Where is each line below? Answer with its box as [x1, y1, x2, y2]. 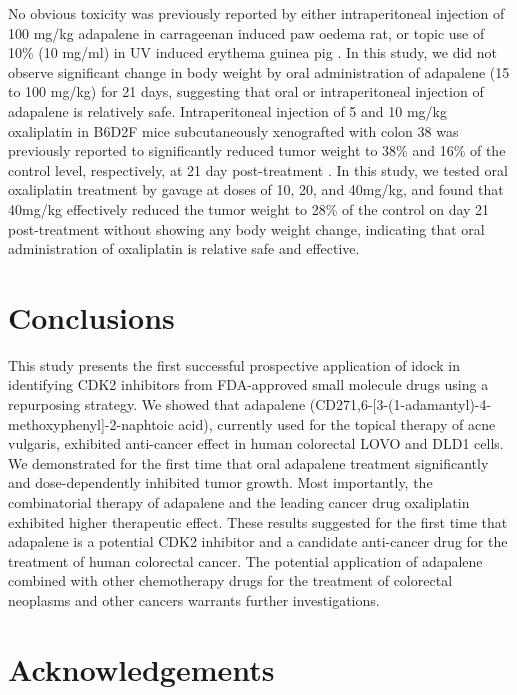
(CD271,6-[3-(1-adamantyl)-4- [309, 394, 492, 415]
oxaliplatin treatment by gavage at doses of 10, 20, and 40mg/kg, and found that [8, 179, 504, 200]
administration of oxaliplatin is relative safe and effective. [8, 238, 360, 259]
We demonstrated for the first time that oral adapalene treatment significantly [8, 452, 489, 473]
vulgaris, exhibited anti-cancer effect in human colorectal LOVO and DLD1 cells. [8, 433, 504, 454]
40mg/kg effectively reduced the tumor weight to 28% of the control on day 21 [8, 198, 490, 219]
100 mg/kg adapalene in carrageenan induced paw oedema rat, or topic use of [8, 22, 485, 43]
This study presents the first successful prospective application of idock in [8, 354, 460, 375]
